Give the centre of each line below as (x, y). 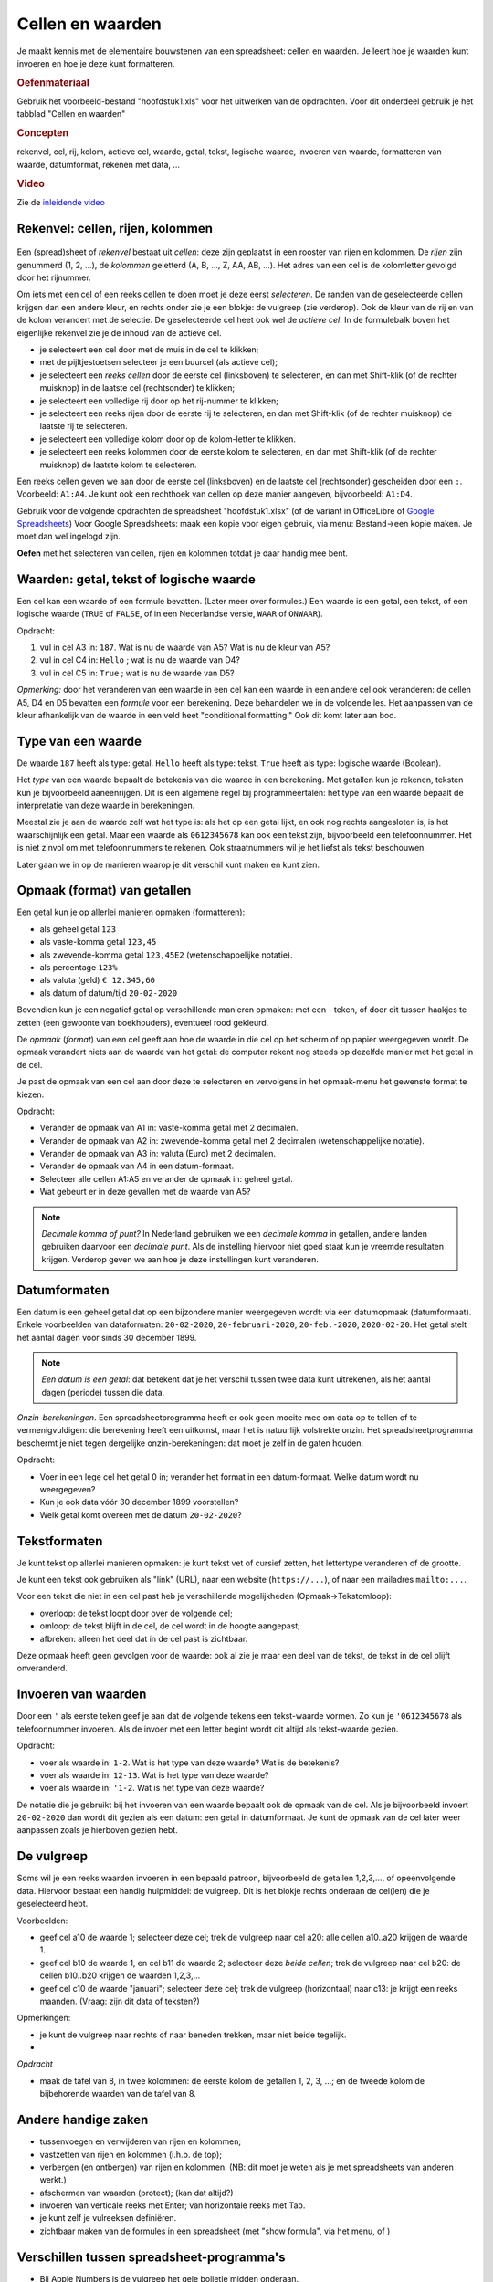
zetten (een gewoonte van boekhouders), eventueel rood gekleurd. (143, 1022)
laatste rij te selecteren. (84, 426)
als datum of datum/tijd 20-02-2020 (109, 993)
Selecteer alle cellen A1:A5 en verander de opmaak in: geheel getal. (167, 1178)
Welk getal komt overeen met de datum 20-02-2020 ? (141, 1514)
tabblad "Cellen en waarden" (71, 114)
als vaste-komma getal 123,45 (98, 942)
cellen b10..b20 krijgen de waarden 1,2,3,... (120, 1975)
